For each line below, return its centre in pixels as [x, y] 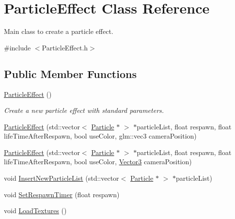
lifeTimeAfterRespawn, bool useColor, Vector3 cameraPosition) [98, 162]
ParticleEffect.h [65, 47]
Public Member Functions [70, 73]
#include [17, 47]
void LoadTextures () [35, 211]
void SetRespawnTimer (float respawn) [62, 194]
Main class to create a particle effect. [59, 31]
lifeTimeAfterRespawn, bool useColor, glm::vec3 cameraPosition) [100, 136]
